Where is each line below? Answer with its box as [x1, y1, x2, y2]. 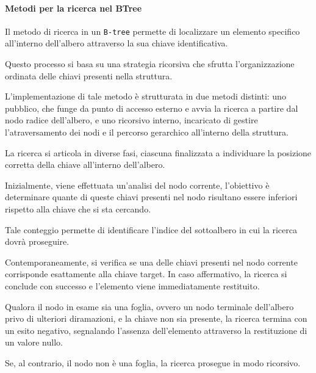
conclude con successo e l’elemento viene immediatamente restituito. [5, 279, 260, 292]
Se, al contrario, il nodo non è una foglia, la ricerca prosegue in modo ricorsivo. [5, 356, 301, 369]
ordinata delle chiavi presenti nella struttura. [5, 69, 173, 82]
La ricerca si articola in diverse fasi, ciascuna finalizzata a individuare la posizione [5, 146, 312, 159]
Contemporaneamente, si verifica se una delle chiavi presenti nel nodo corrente [5, 255, 298, 268]
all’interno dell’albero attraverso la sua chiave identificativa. [5, 37, 228, 49]
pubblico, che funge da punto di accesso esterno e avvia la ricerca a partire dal [5, 101, 298, 114]
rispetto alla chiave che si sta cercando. [5, 202, 151, 215]
